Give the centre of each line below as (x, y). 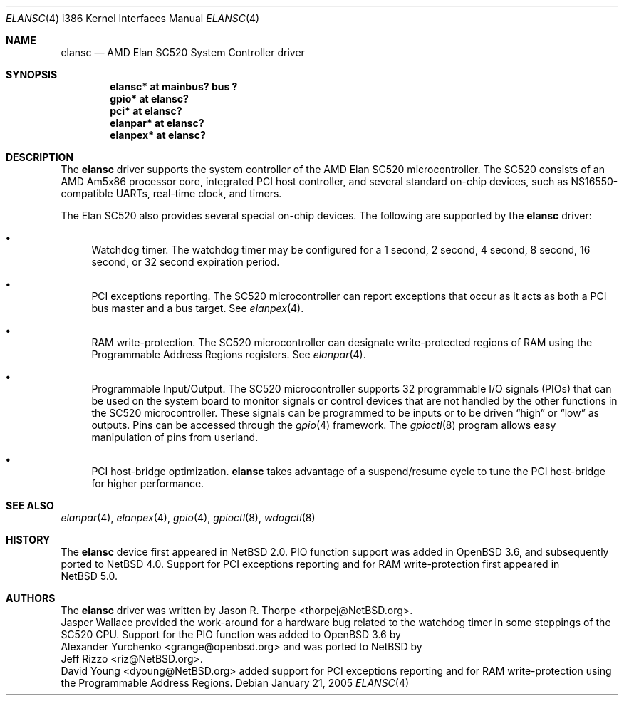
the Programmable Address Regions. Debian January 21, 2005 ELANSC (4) (235, 683)
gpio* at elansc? (149, 99)
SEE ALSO (30, 505)
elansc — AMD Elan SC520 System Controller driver (183, 52)
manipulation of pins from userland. (175, 437)
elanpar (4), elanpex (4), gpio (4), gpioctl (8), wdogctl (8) (188, 518)
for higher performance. (148, 483)
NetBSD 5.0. (89, 576)
